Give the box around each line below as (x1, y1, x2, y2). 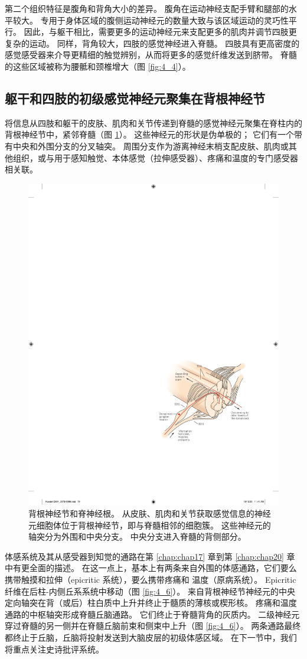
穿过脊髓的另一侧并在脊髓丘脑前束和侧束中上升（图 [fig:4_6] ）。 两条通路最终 (5, 619, 301, 632)
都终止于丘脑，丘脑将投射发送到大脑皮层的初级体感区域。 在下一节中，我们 (5, 631, 297, 644)
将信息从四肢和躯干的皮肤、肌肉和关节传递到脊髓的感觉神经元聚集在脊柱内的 (5, 116, 302, 129)
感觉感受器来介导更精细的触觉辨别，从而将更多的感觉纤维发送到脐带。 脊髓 (5, 48, 297, 61)
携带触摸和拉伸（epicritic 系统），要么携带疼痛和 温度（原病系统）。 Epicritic (5, 573, 296, 586)
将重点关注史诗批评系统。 (5, 642, 104, 655)
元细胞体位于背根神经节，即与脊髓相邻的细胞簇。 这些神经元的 (28, 518, 271, 531)
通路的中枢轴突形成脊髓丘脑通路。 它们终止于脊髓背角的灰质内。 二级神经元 (5, 608, 300, 620)
